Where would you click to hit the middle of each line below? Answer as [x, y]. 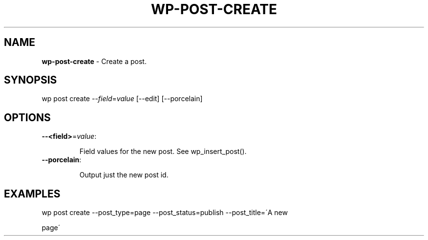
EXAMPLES [32, 194]
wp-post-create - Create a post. [94, 61]
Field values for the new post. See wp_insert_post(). [163, 152]
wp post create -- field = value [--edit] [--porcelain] [122, 99]
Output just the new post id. [124, 175]
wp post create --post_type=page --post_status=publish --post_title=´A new [165, 213]
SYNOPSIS [31, 80]
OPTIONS [27, 117]
